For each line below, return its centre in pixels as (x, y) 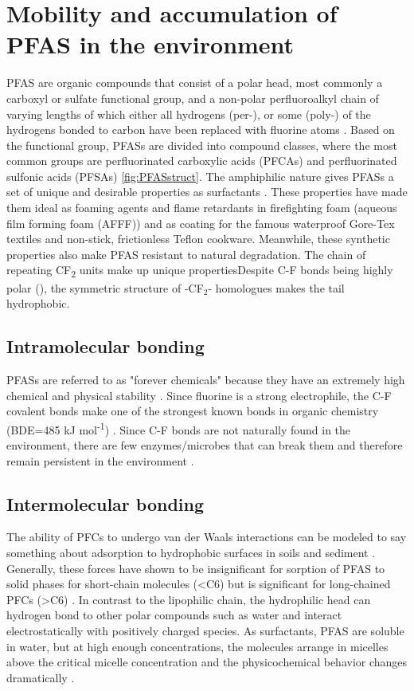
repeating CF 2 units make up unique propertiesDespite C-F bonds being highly (200, 271)
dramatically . (41, 677)
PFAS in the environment (150, 44)
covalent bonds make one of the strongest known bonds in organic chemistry (193, 411)
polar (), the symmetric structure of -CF (105, 287)
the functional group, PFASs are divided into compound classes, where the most (202, 145)
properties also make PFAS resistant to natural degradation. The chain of (186, 254)
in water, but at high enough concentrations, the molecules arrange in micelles (197, 646)
